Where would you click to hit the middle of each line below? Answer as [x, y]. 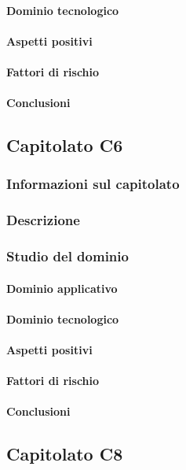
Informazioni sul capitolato [93, 184]
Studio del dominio [67, 256]
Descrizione [43, 220]
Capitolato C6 [65, 145]
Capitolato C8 [65, 454]
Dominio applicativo [62, 288]
